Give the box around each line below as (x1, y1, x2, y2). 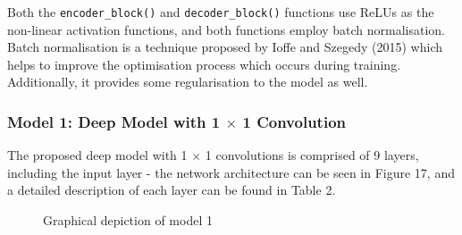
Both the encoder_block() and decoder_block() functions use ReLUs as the (7, 3, 434, 21)
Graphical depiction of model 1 (43, 211, 213, 230)
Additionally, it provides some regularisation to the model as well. (7, 72, 368, 91)
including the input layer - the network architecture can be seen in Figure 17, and (7, 163, 455, 181)
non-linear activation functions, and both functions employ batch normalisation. (7, 20, 445, 38)
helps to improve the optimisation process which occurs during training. (7, 55, 401, 73)
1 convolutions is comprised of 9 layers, (205, 146, 419, 164)
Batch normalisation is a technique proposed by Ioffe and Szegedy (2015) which (7, 38, 442, 56)
